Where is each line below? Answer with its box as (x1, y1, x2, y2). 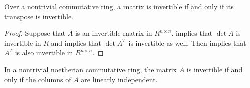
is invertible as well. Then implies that (128, 37, 246, 48)
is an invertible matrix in (75, 28, 152, 38)
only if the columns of (4, 74, 71, 84)
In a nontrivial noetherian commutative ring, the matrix (4, 64, 177, 74)
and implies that (51, 37, 101, 48)
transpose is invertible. (4, 11, 73, 21)
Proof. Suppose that (4, 28, 66, 38)
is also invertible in (15, 47, 73, 58)
